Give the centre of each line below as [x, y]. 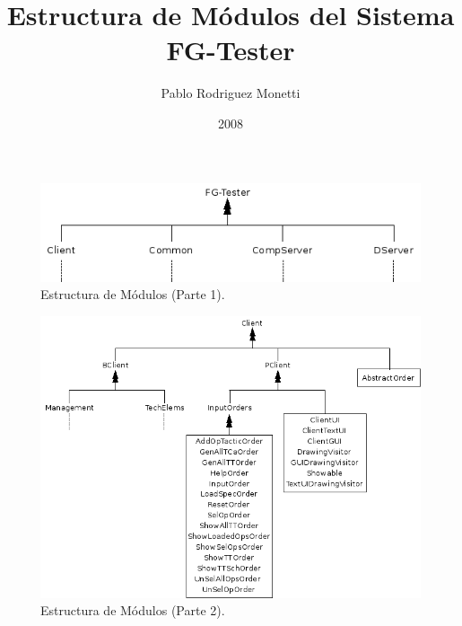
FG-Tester [231, 50]
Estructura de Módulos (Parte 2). [133, 610]
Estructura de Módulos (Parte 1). [133, 294]
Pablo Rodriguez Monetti [231, 93]
